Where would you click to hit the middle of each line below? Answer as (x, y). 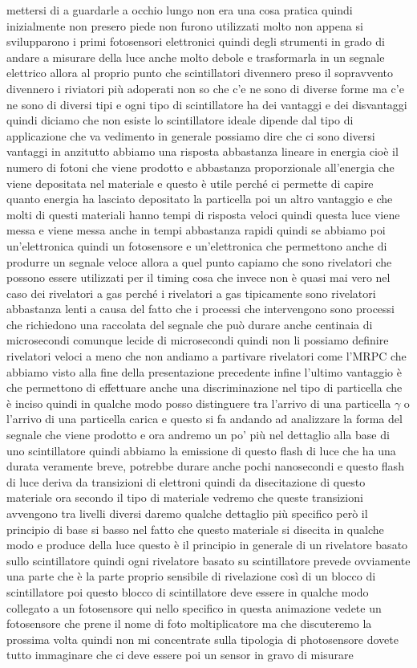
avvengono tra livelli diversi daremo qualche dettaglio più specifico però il (187, 513)
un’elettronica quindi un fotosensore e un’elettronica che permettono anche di (197, 245)
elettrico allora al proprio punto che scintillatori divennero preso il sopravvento (200, 73)
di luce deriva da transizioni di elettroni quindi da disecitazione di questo (186, 481)
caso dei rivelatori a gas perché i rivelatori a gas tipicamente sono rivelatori (191, 293)
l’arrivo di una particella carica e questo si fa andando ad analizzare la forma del (204, 419)
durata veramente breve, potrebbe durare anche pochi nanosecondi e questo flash (205, 466)
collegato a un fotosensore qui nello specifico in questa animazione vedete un (194, 607)
